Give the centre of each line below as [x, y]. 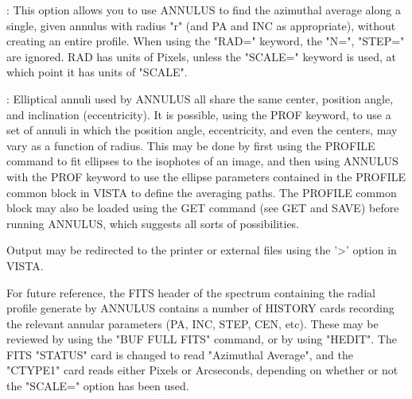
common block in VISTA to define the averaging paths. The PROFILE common [202, 192]
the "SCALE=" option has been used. [98, 386]
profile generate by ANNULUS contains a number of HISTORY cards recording [200, 308]
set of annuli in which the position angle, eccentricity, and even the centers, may [202, 130]
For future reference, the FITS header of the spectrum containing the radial [191, 292]
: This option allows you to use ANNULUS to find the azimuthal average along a [204, 10]
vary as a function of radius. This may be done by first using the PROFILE [191, 145]
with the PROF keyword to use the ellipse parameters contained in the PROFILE [206, 176]
